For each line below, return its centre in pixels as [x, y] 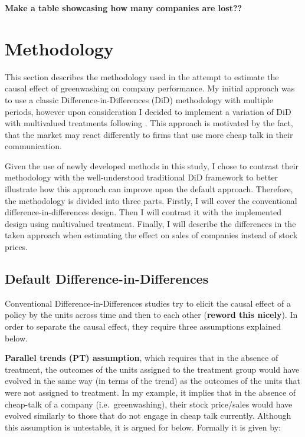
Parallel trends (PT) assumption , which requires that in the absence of [142, 358]
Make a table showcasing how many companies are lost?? [124, 8]
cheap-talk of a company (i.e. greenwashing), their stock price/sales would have [149, 404]
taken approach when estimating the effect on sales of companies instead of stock [151, 235]
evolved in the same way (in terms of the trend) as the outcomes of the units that [152, 381]
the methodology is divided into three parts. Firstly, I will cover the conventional [151, 200]
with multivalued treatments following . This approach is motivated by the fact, [149, 123]
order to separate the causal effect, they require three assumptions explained [143, 326]
